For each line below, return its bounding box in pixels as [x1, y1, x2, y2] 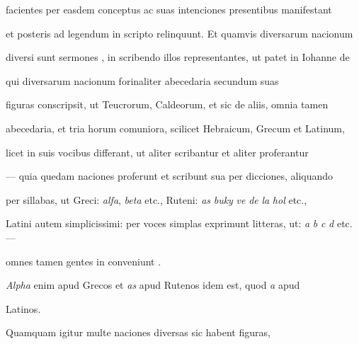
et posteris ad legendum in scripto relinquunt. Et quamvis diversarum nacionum [6, 25, 353, 40]
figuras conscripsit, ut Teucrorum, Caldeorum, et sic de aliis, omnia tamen [6, 97, 329, 112]
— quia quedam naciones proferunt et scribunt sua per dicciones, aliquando [6, 168, 334, 183]
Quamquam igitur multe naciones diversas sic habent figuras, [6, 325, 270, 340]
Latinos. [6, 301, 41, 316]
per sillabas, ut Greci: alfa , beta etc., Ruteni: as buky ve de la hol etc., [6, 192, 307, 207]
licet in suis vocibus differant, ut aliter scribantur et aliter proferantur [6, 144, 309, 159]
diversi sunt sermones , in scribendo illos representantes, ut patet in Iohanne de [6, 50, 350, 64]
